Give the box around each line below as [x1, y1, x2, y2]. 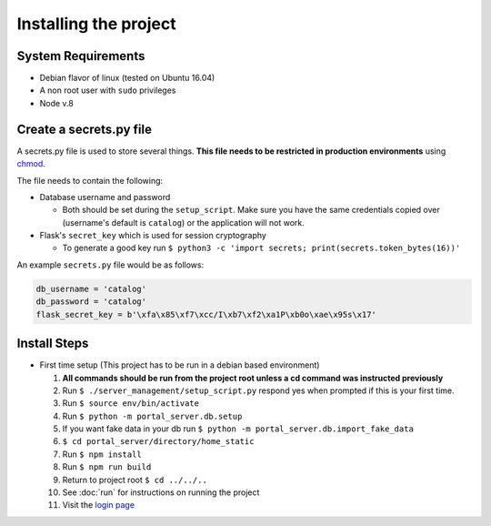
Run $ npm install [62, 449, 143, 460]
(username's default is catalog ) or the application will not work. [62, 217, 305, 228]
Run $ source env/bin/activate [62, 398, 200, 409]
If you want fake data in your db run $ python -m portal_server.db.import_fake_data [62, 423, 414, 434]
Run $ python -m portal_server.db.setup [62, 410, 243, 421]
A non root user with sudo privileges [39, 85, 176, 96]
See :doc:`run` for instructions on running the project [62, 487, 260, 498]
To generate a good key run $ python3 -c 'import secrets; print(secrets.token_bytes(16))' [62, 242, 461, 254]
